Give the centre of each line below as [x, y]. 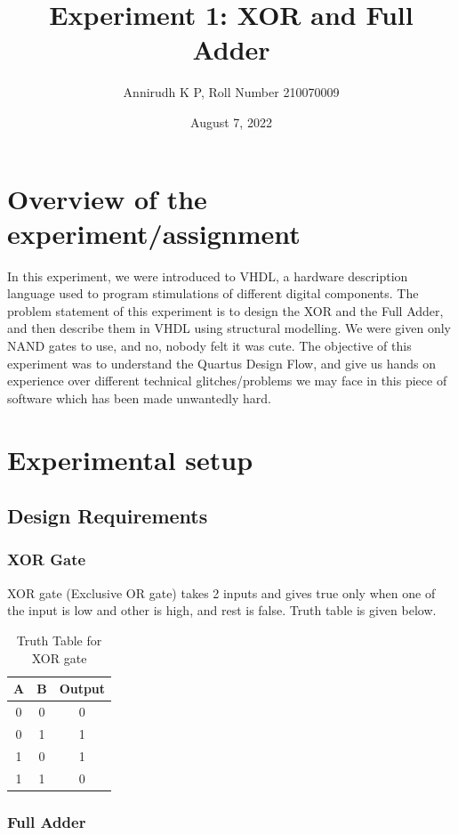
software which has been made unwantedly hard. [139, 397]
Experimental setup [130, 459]
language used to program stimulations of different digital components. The [213, 293]
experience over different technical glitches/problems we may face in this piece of [227, 381]
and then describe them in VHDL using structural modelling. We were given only [229, 328]
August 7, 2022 [231, 122]
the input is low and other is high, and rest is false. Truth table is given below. [222, 610]
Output [82, 689]
